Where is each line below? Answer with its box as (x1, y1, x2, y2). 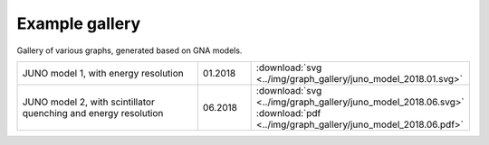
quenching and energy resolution (22, 106, 164, 119)
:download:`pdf (255, 106, 321, 119)
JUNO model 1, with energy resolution (22, 67, 185, 79)
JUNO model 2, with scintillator (22, 95, 156, 108)
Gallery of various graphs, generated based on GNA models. (16, 45, 243, 56)
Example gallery (16, 14, 141, 33)
